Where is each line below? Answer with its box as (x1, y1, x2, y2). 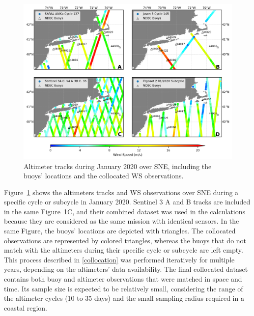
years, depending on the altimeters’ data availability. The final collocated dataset (4, 264, 248, 274)
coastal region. (4, 302, 48, 313)
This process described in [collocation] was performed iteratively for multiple (4, 254, 235, 264)
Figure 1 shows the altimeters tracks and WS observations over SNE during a (4, 187, 239, 197)
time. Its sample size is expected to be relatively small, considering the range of (4, 283, 243, 293)
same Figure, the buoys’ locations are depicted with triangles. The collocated (4, 226, 236, 236)
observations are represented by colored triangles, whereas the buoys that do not (4, 235, 247, 245)
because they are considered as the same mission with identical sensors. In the (4, 216, 239, 226)
